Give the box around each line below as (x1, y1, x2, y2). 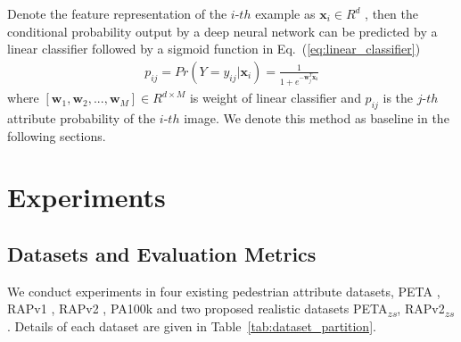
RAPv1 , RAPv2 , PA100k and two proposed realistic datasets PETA (7, 299, 388, 318)
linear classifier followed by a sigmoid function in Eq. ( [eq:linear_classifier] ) (7, 39, 421, 58)
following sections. (7, 126, 106, 145)
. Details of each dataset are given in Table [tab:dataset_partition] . (7, 317, 376, 336)
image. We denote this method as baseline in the (184, 109, 449, 128)
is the (383, 88, 414, 107)
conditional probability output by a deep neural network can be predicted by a (7, 21, 438, 40)
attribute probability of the (7, 109, 156, 128)
